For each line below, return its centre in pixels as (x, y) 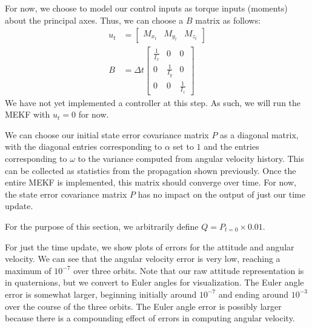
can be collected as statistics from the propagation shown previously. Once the (151, 170)
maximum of (28, 270)
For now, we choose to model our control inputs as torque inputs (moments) (146, 8)
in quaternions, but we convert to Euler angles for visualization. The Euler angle (154, 282)
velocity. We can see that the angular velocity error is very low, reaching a (143, 259)
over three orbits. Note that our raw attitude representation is (189, 270)
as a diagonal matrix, (259, 134)
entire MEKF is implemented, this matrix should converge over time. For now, (151, 182)
